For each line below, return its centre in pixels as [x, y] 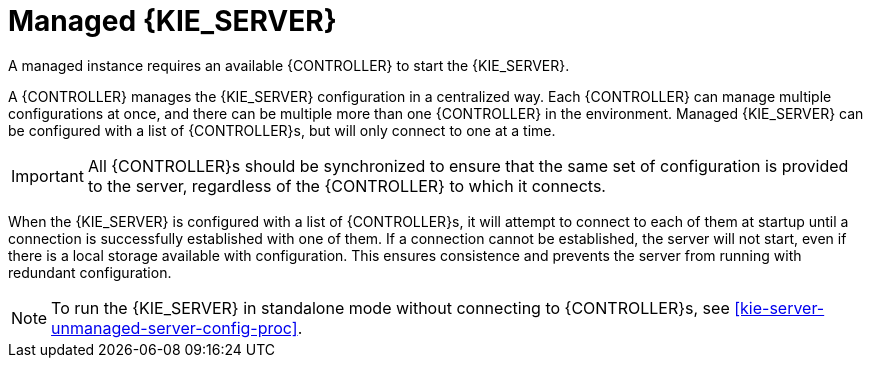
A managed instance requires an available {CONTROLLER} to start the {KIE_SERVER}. [289, 65]
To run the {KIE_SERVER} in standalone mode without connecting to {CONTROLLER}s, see [390, 307]
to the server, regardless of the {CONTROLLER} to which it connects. [346, 185]
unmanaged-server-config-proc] [174, 327]
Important [47, 175]
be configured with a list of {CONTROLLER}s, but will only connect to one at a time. [282, 130]
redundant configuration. [90, 272]
